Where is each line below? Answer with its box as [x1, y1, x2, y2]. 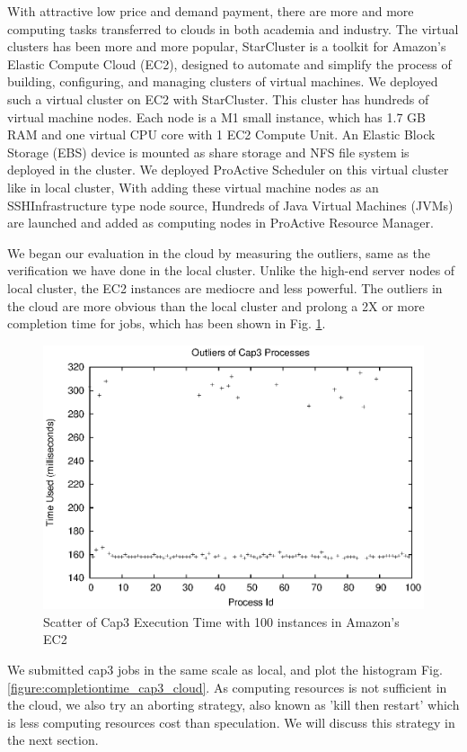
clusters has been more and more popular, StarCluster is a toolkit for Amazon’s [7, 37, 446, 56]
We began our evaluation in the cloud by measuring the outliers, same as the [7, 243, 430, 262]
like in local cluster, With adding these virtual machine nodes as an [7, 177, 379, 196]
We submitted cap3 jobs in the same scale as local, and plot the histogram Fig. [7, 659, 443, 678]
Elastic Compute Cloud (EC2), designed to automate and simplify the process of [7, 54, 452, 73]
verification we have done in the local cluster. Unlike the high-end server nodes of [7, 261, 455, 280]
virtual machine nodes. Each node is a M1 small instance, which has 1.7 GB [7, 107, 427, 126]
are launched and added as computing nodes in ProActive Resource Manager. [7, 213, 434, 232]
